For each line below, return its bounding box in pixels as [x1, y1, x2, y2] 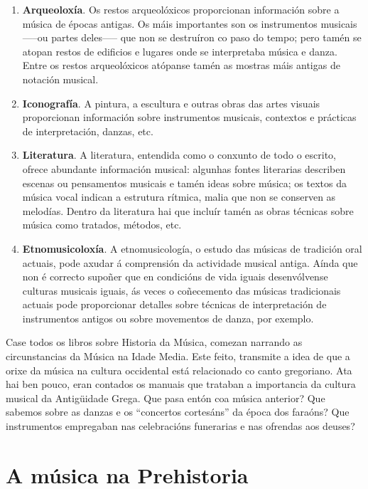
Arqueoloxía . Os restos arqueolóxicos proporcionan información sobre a [22, 2, 340, 16]
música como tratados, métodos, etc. [22, 217, 182, 232]
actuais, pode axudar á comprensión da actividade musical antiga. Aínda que [22, 255, 358, 270]
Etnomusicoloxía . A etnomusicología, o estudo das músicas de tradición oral [22, 241, 362, 256]
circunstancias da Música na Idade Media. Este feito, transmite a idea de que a [6, 349, 350, 364]
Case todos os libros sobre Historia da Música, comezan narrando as [6, 335, 303, 349]
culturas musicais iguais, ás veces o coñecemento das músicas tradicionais [22, 283, 341, 298]
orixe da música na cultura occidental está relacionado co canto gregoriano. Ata [6, 362, 352, 377]
